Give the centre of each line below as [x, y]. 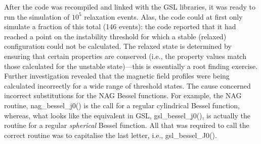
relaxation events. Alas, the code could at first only [163, 16]
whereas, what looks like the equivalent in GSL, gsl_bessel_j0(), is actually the [127, 115]
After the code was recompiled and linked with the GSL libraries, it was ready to [130, 7]
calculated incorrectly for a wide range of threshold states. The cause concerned [127, 85]
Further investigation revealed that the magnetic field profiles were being [117, 76]
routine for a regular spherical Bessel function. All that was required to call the [127, 125]
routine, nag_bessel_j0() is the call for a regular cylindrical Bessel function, [122, 105]
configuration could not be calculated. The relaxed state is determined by [118, 46]
